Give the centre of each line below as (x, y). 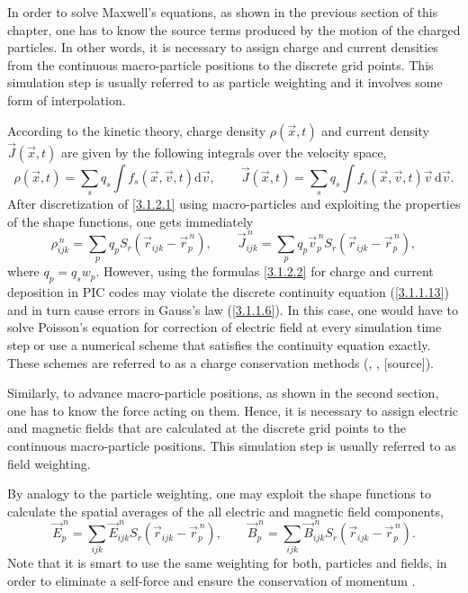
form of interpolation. (67, 99)
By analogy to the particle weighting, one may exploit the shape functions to (219, 494)
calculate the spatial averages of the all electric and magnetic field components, (225, 511)
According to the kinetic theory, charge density (137, 130)
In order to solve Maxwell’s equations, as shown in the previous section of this (223, 12)
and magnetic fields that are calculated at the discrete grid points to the (207, 428)
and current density (375, 130)
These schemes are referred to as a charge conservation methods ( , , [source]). (221, 362)
